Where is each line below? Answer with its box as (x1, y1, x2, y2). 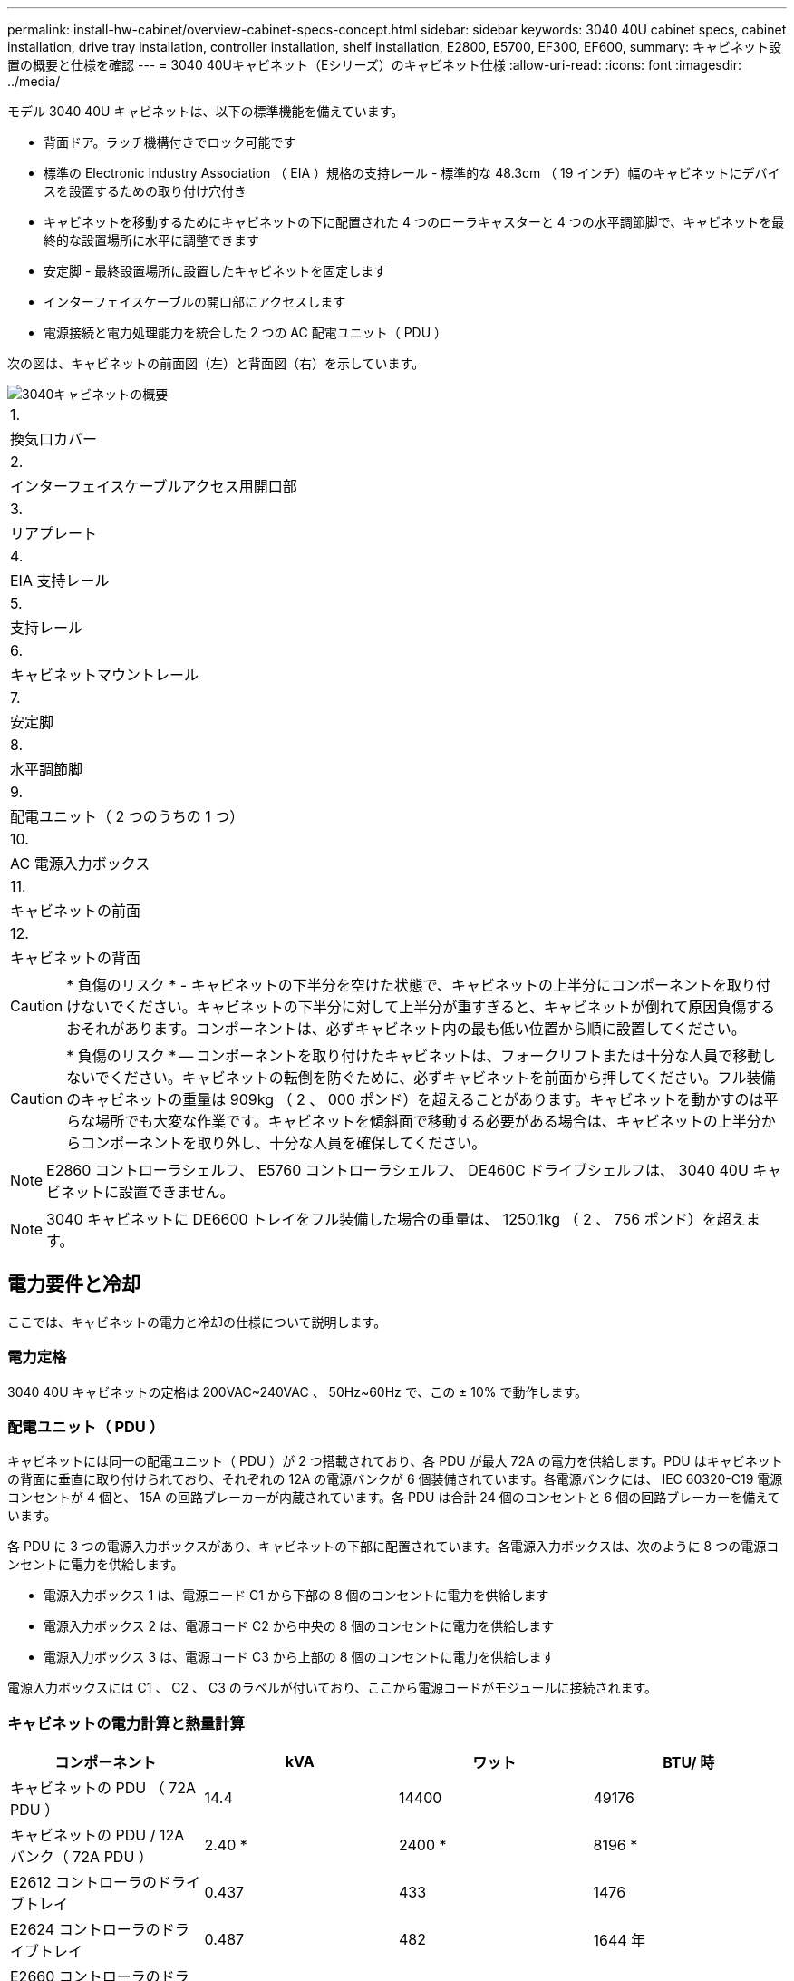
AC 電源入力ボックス (10, 854, 150, 873)
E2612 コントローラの (10, 1873, 158, 1892)
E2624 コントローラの (10, 1920, 160, 1939)
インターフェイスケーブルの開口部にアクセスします (44, 294, 346, 309)
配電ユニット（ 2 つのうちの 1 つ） (10, 807, 245, 825)
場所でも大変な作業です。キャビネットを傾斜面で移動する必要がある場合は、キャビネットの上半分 (95, 1112, 761, 1130)
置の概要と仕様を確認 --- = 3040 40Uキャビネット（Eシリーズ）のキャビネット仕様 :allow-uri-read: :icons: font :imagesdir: (7, 57, 741, 73)
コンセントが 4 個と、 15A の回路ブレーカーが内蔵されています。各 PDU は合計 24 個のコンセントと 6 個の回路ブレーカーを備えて (7, 1489, 780, 1506)
